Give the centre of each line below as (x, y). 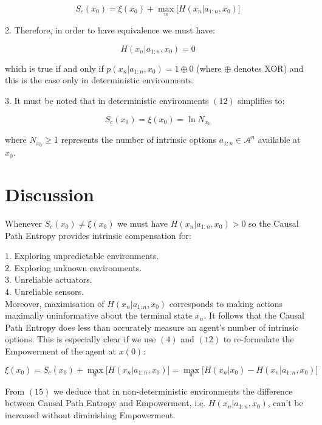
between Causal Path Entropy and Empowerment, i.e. (105, 403)
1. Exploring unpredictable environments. (82, 256)
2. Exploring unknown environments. (74, 267)
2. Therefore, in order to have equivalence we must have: (110, 30)
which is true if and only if (54, 68)
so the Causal (274, 223)
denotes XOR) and (269, 68)
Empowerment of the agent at (60, 351)
